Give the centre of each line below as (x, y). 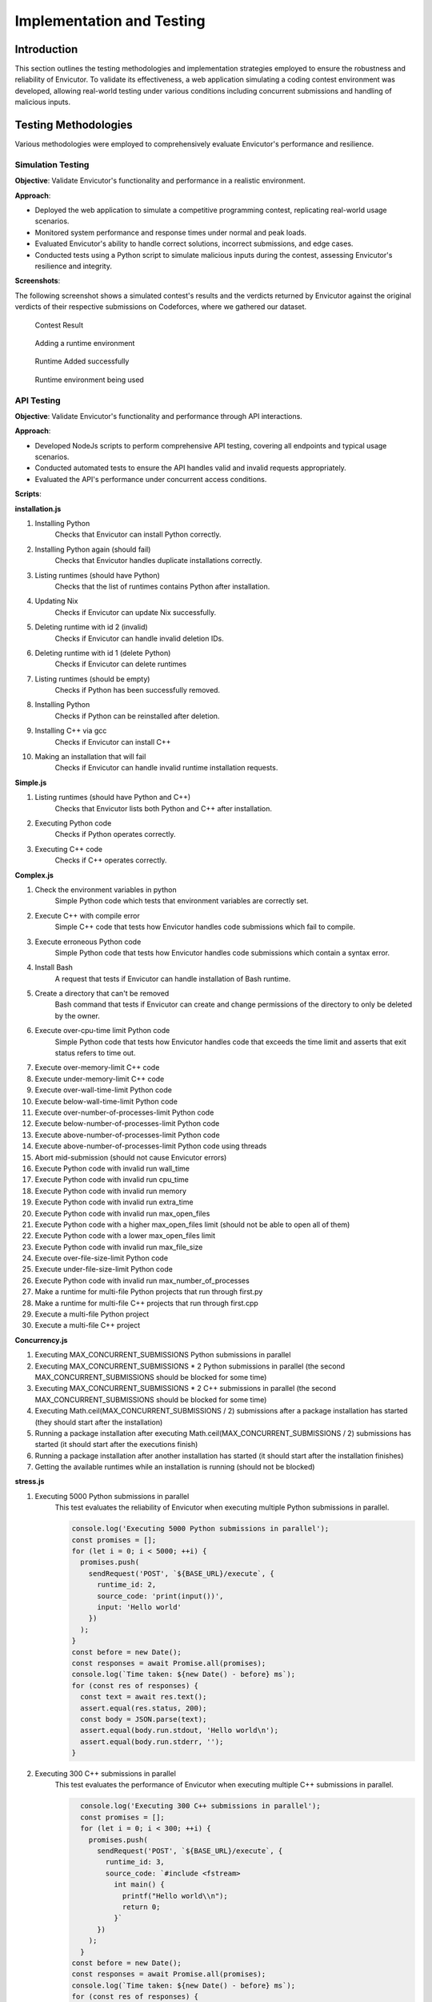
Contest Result (59, 325)
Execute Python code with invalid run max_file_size (119, 1247)
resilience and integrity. (73, 266)
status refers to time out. (95, 1053)
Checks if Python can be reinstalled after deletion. (137, 716)
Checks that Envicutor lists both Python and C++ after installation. (163, 808)
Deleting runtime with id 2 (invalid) (91, 627)
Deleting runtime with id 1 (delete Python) (103, 653)
